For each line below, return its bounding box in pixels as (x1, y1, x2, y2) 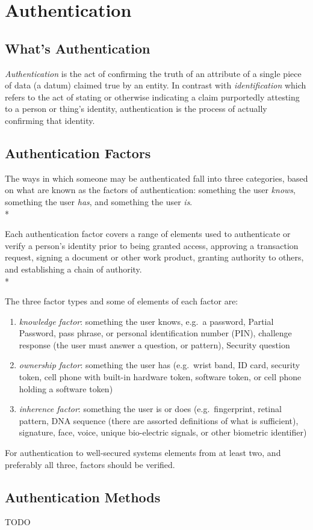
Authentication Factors (5, 143, 151, 162)
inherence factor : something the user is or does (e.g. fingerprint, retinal (19, 402, 282, 415)
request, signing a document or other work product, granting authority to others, (5, 251, 304, 263)
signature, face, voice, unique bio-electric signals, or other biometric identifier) (19, 426, 307, 439)
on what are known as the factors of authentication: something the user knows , (5, 183, 296, 196)
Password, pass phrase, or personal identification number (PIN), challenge (19, 327, 292, 339)
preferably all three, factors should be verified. (5, 458, 175, 470)
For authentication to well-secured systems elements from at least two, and (5, 446, 281, 459)
